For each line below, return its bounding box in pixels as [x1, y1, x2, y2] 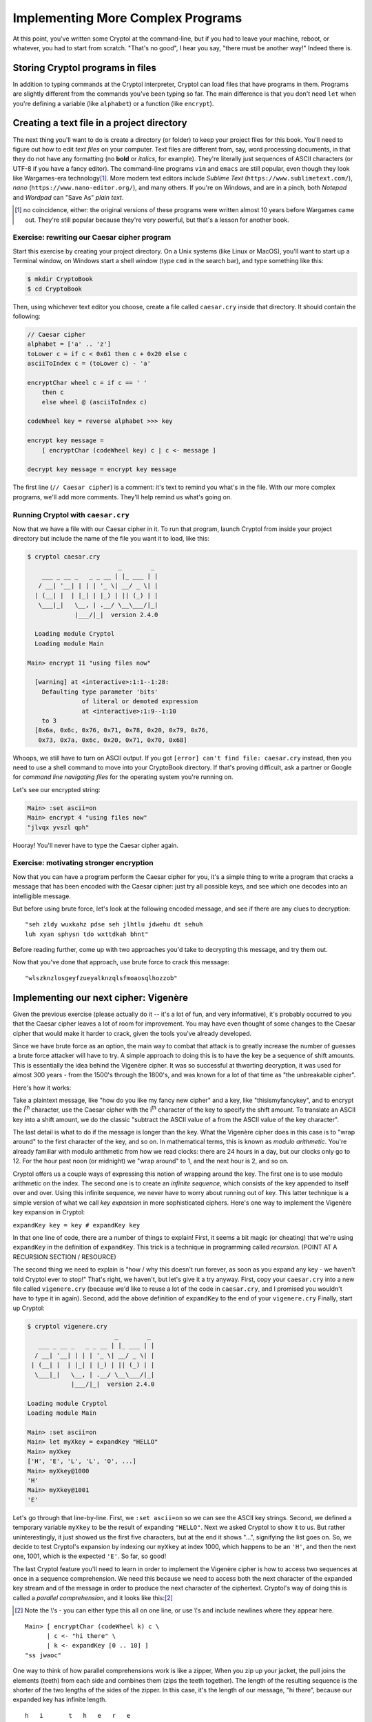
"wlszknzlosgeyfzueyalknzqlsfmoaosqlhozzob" [25, 974, 178, 982]
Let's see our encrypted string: [12, 785, 101, 793]
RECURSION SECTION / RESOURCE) [12, 1252, 116, 1261]
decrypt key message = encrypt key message [27, 466, 177, 473]
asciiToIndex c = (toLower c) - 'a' [27, 360, 152, 368]
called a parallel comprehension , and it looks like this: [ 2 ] [12, 1593, 174, 1601]
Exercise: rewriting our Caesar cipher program [12, 233, 172, 242]
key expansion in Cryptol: [12, 1208, 85, 1216]
